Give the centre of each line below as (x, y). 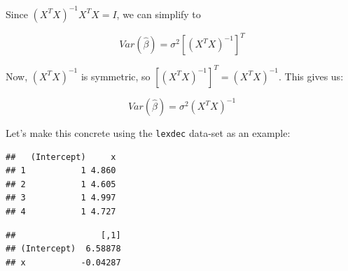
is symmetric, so (116, 76)
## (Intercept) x (61, 157)
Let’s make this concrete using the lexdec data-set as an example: (148, 133)
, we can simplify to (159, 14)
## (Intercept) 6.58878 (63, 249)
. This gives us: (311, 76)
